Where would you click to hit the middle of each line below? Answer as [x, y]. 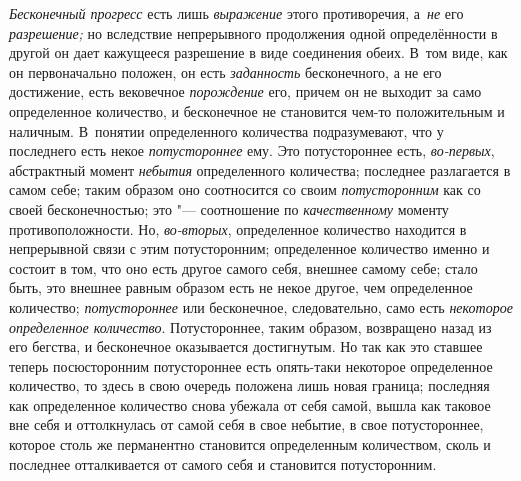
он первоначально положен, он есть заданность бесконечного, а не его [225, 71]
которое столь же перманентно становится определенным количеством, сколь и [250, 444]
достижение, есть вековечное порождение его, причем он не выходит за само [245, 91]
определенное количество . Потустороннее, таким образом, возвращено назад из [250, 326]
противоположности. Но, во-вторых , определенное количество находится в [238, 228]
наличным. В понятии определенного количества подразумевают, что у [226, 130]
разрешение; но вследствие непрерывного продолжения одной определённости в [253, 32]
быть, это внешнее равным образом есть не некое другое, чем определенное [241, 287]
